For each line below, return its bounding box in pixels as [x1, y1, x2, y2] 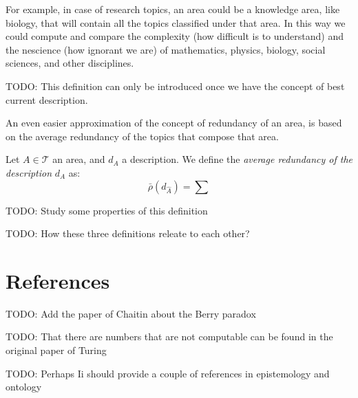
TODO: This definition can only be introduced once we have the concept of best [6, 78, 345, 93]
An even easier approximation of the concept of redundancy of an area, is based [6, 115, 342, 130]
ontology [6, 379, 42, 394]
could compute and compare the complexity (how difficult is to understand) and [6, 29, 344, 43]
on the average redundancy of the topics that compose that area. [6, 129, 279, 143]
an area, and [52, 152, 105, 166]
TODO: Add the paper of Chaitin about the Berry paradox [6, 306, 256, 320]
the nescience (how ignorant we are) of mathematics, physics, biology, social [6, 42, 326, 56]
